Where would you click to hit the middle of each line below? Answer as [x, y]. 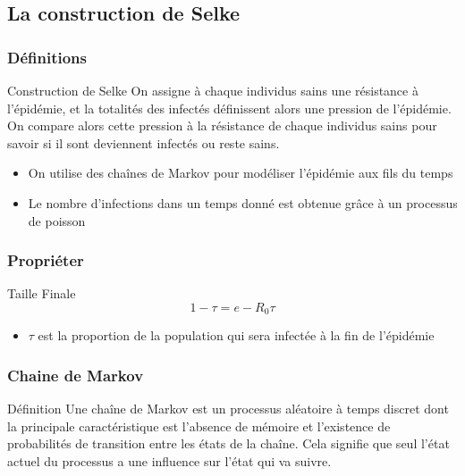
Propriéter [46, 260]
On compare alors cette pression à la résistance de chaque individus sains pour [222, 125]
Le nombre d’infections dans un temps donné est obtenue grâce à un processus [243, 202]
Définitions [47, 57]
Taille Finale [42, 293]
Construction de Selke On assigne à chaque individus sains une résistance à [213, 90]
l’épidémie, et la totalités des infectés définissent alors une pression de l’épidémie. [229, 108]
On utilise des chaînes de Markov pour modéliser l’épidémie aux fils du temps [241, 173]
